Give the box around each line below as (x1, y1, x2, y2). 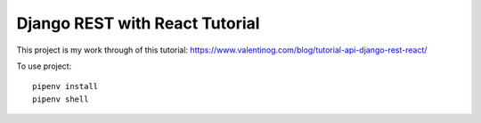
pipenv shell (32, 94, 89, 104)
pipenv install (32, 81, 99, 92)
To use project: (16, 61, 72, 71)
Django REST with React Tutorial (16, 13, 260, 33)
